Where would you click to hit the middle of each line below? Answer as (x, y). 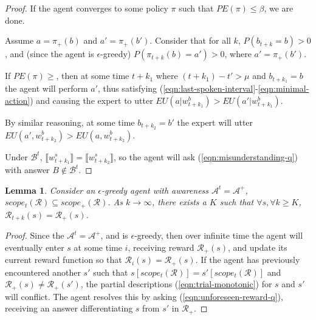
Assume (19, 40)
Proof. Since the (35, 235)
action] (18, 100)
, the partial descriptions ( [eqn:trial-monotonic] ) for (176, 284)
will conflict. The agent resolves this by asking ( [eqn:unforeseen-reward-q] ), (144, 296)
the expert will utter (215, 122)
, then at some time (93, 76)
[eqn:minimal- (283, 88)
